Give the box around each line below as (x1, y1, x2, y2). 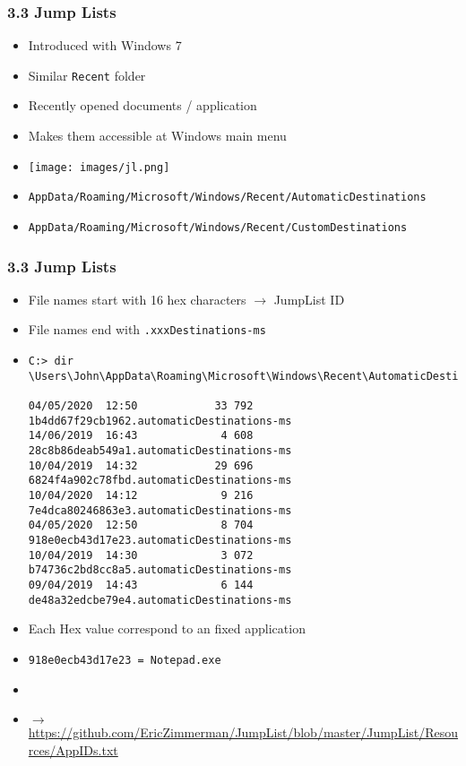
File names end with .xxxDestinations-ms (28, 320, 266, 339)
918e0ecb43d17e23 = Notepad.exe (28, 653, 221, 667)
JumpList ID (273, 289, 345, 308)
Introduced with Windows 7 (28, 36, 182, 55)
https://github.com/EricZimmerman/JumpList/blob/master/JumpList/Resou (28, 723, 459, 742)
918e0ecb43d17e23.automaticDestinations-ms (28, 533, 292, 547)
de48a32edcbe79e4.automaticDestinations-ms (28, 593, 292, 607)
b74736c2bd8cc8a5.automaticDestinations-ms (28, 564, 292, 577)
